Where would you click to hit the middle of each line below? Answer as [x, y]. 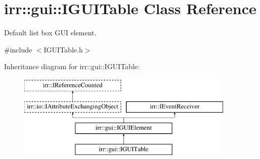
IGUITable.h [63, 49]
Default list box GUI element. [50, 33]
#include [18, 49]
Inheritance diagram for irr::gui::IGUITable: [72, 66]
